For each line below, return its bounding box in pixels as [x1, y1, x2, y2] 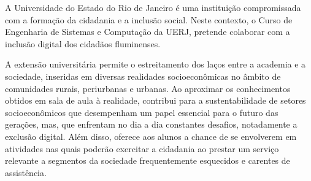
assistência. [5, 166, 47, 179]
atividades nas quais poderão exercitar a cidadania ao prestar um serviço [5, 142, 279, 155]
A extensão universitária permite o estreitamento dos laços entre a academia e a [5, 58, 306, 71]
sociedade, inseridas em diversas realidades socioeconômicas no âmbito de [5, 69, 281, 82]
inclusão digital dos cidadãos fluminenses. [5, 37, 161, 50]
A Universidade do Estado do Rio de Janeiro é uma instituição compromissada [5, 1, 301, 13]
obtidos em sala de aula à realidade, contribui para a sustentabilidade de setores [5, 94, 306, 107]
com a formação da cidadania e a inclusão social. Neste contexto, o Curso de [5, 13, 293, 26]
